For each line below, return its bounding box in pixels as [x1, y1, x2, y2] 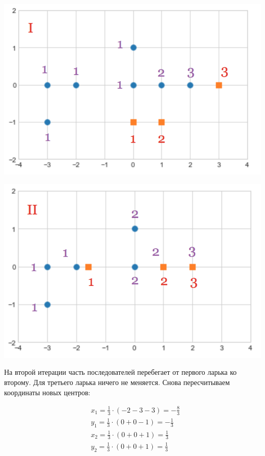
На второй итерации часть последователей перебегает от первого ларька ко [4, 367, 237, 377]
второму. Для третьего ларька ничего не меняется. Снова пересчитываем [4, 377, 230, 388]
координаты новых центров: [4, 387, 91, 397]
